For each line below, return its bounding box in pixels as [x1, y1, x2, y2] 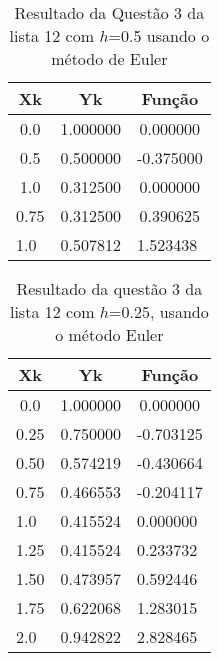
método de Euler [51, 47, 168, 70]
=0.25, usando [109, 300, 209, 323]
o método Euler [55, 323, 164, 346]
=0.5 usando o [108, 24, 210, 47]
